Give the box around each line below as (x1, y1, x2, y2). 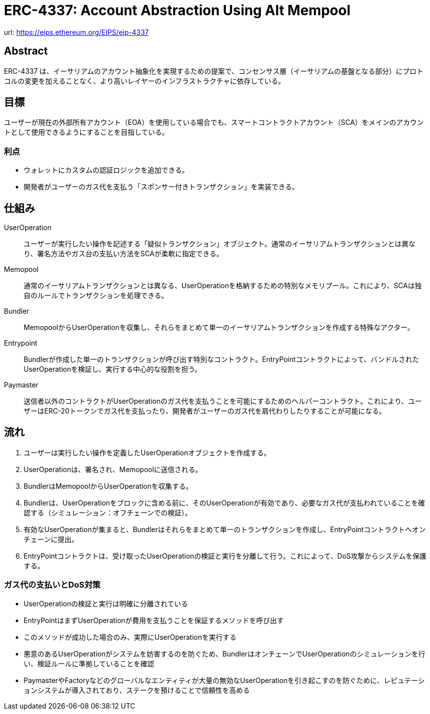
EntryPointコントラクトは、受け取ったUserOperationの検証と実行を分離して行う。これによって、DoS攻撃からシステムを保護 (24, 551, 427, 560)
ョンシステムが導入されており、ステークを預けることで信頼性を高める (24, 685, 250, 694)
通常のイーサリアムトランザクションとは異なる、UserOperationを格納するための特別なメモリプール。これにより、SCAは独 (24, 281, 422, 290)
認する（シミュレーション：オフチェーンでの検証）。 (24, 508, 192, 517)
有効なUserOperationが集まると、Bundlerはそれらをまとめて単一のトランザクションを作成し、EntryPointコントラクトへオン (24, 525, 426, 534)
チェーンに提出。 (24, 535, 79, 543)
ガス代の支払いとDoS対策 (4, 580, 101, 590)
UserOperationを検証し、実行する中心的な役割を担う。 (24, 365, 202, 374)
